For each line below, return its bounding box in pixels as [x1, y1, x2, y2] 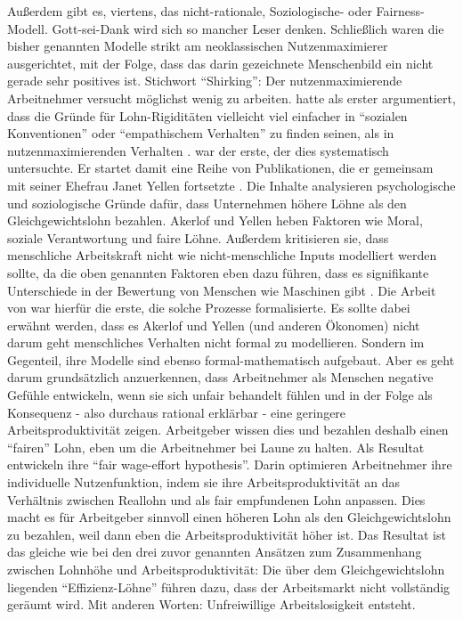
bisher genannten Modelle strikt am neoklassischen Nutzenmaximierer [7, 37, 388, 55]
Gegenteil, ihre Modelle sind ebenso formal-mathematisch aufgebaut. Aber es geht [7, 350, 455, 369]
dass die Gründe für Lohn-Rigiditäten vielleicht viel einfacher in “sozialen [7, 106, 408, 125]
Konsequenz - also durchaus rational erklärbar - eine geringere [7, 403, 346, 421]
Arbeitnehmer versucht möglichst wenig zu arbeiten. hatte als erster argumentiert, [7, 88, 456, 107]
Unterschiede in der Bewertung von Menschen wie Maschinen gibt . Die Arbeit [7, 281, 436, 299]
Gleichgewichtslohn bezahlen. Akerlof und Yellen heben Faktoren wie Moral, [7, 211, 423, 230]
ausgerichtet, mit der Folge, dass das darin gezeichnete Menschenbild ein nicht [7, 53, 434, 72]
